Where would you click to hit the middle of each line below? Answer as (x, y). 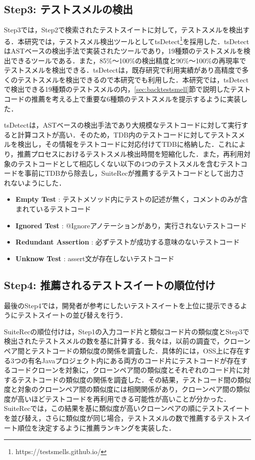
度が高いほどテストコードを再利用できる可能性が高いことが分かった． (117, 398)
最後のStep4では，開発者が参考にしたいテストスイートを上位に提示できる (122, 305)
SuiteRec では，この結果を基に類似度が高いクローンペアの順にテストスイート (127, 408)
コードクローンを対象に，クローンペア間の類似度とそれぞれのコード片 (123, 370)
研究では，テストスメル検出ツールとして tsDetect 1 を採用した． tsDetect (137, 40)
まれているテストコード (53, 208)
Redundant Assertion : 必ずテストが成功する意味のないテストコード (127, 242)
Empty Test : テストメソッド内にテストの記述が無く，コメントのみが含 (132, 199)
